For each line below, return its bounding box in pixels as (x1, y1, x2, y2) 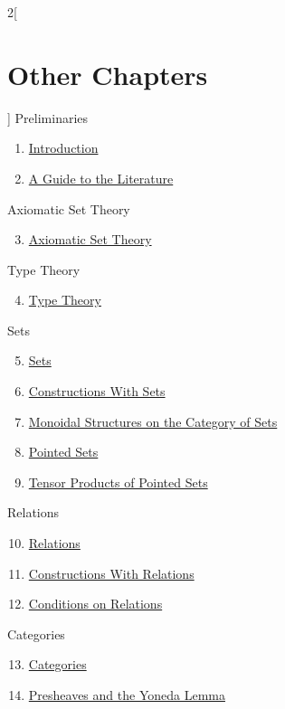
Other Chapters (7, 55, 208, 92)
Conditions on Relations (28, 594, 163, 613)
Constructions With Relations (28, 563, 195, 582)
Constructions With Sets (28, 382, 166, 401)
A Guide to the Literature (28, 168, 174, 187)
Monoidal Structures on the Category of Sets (28, 411, 278, 430)
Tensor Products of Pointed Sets (28, 472, 208, 491)
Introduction (28, 138, 99, 157)
